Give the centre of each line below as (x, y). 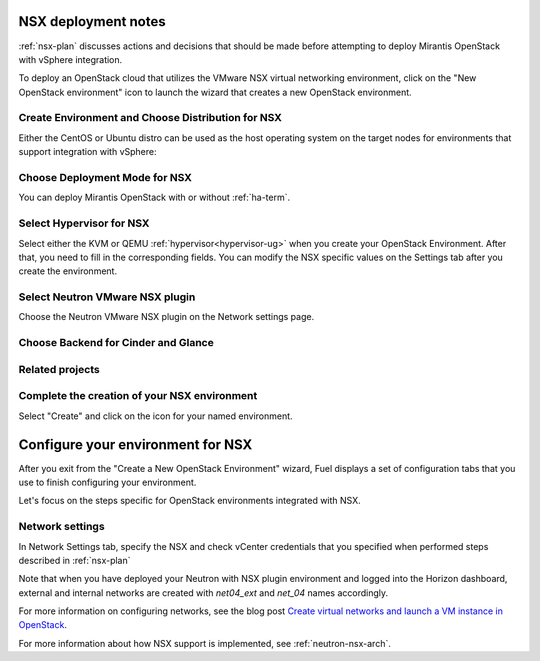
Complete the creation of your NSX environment (138, 396)
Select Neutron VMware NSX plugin (107, 297)
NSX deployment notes (92, 21)
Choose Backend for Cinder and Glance (116, 343)
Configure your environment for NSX (135, 444)
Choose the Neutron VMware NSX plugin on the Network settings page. (166, 317)
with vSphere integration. (70, 59)
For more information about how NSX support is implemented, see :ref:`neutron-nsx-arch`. (205, 643)
